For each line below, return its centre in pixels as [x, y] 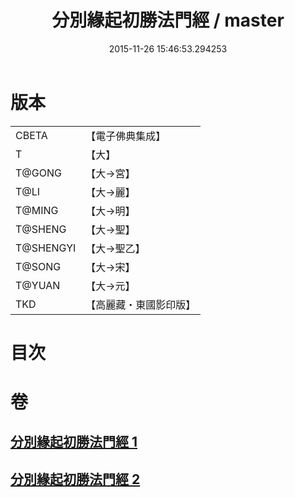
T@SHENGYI [46, 248]
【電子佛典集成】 [126, 136]
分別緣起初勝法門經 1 [74, 442]
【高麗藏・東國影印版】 [141, 304]
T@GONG [38, 173]
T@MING [37, 210]
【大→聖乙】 [115, 248]
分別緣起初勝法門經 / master [168, 20]
